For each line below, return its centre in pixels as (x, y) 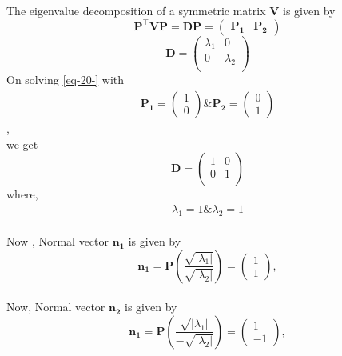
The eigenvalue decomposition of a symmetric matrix (136, 10)
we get (22, 144)
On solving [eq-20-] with (66, 80)
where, (22, 194)
